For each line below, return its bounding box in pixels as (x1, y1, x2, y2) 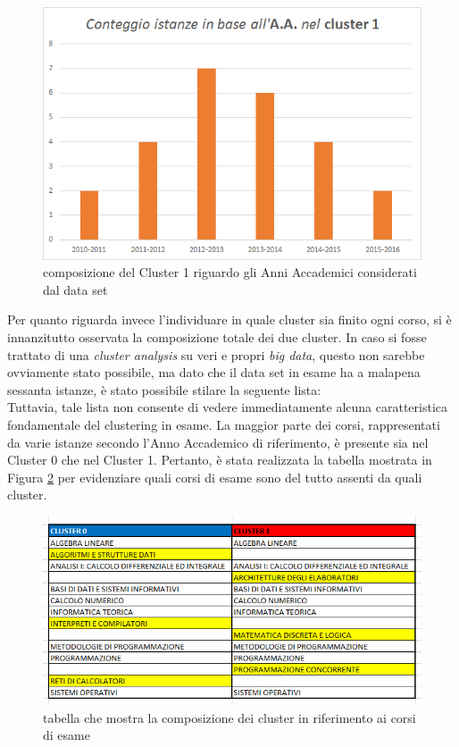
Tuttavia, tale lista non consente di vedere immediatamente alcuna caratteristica (7, 398, 448, 416)
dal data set (43, 280, 108, 298)
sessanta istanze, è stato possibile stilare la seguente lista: (7, 380, 321, 399)
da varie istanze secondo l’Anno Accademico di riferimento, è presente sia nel (7, 432, 429, 451)
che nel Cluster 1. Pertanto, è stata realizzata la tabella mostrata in (61, 450, 432, 469)
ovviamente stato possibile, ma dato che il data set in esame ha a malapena (7, 363, 421, 382)
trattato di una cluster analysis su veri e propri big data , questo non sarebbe (7, 345, 425, 364)
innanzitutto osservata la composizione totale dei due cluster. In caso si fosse (7, 328, 427, 347)
